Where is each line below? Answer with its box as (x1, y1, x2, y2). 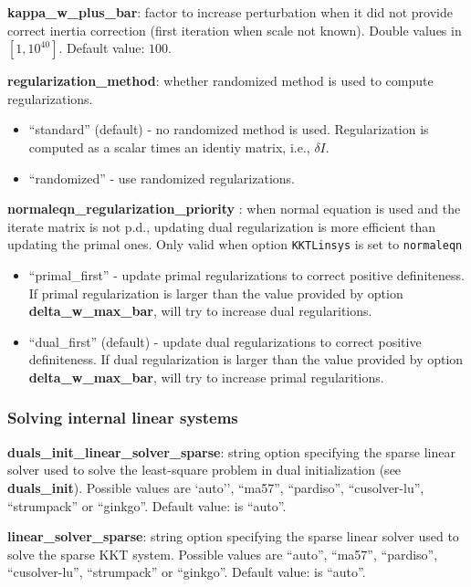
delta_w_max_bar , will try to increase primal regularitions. (28, 367, 384, 386)
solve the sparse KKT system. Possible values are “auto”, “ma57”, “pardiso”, (7, 544, 438, 563)
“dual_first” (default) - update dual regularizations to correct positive (28, 331, 422, 351)
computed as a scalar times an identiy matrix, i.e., (28, 137, 310, 156)
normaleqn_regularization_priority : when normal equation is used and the (7, 199, 461, 218)
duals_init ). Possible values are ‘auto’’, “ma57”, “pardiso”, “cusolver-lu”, (7, 477, 424, 497)
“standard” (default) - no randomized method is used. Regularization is (28, 120, 429, 139)
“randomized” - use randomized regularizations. (28, 168, 295, 187)
